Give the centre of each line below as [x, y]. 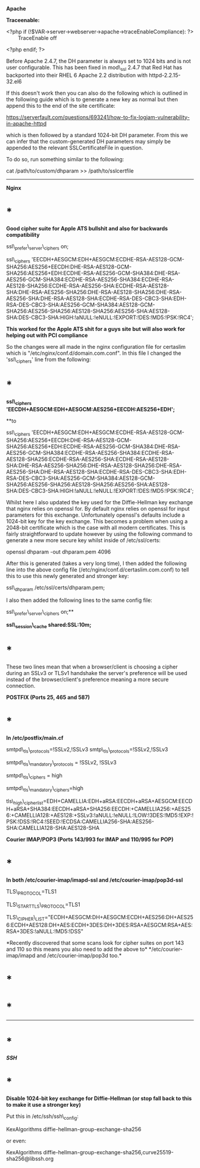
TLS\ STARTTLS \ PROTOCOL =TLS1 [43, 905]
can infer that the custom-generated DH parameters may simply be [88, 141]
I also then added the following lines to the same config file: [79, 600]
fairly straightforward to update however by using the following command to [99, 534]
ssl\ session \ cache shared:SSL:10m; [49, 626]
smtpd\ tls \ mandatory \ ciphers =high [45, 789]
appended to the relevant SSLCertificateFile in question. [75, 148]
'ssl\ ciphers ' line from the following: [49, 360]
